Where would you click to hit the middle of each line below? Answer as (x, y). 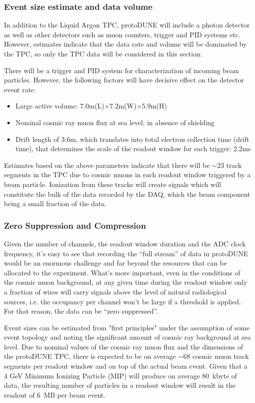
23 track (229, 165)
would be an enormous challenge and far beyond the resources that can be (115, 263)
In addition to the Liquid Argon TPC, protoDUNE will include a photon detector (127, 25)
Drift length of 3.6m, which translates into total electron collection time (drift (132, 139)
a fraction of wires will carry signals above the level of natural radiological (115, 291)
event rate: (20, 89)
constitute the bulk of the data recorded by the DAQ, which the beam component (127, 194)
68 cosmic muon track (216, 356)
